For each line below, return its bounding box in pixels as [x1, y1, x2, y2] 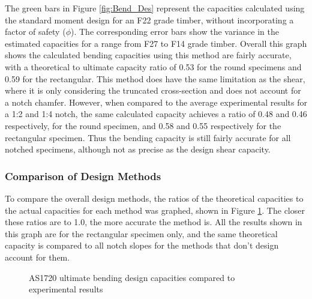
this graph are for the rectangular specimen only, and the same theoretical [5, 227, 278, 240]
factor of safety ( [5, 25, 66, 38]
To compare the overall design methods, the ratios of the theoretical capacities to [5, 192, 304, 204]
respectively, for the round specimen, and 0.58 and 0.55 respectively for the [5, 119, 281, 131]
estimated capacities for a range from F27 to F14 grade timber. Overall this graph [5, 37, 307, 49]
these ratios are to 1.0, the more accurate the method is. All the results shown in [5, 216, 302, 228]
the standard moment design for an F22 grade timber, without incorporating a [5, 13, 294, 26]
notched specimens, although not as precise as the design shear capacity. [5, 143, 271, 156]
